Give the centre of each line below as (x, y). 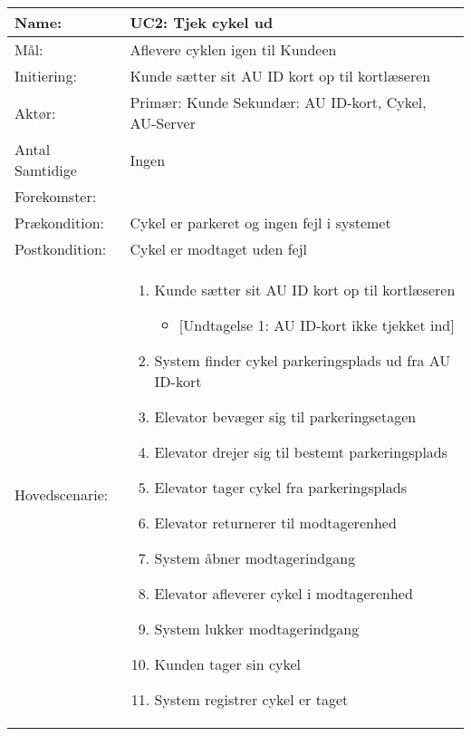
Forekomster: (56, 196)
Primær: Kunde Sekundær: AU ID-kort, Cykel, (278, 102)
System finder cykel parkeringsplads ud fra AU (303, 360)
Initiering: (46, 76)
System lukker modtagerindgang (257, 629)
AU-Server (163, 123)
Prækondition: (59, 223)
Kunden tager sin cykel (228, 664)
